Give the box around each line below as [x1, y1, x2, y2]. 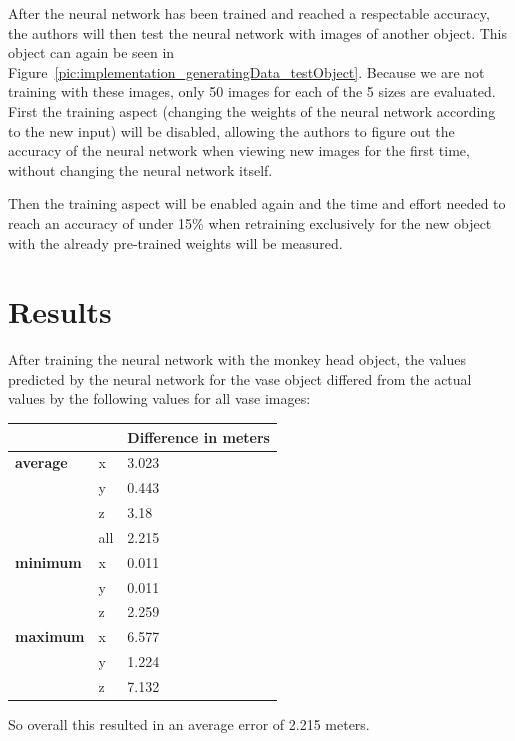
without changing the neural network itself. [8, 159, 273, 180]
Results [8, 291, 112, 332]
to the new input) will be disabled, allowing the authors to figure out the [8, 120, 455, 141]
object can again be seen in [8, 42, 175, 63]
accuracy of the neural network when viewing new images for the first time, [8, 140, 470, 161]
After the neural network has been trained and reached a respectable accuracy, [8, 3, 490, 23]
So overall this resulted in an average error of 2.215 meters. [8, 714, 370, 735]
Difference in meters [127, 426, 270, 447]
